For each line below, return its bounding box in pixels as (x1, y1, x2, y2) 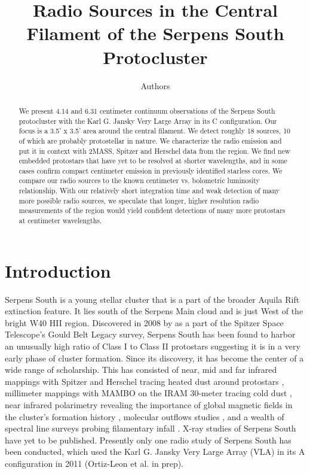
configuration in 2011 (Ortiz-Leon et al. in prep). (5, 457, 184, 470)
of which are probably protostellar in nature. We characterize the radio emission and (19, 135, 282, 145)
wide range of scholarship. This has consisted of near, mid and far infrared (5, 363, 277, 376)
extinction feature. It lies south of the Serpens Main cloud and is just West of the (5, 305, 303, 317)
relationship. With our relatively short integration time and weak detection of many (19, 186, 280, 196)
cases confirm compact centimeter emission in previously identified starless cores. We (19, 165, 283, 175)
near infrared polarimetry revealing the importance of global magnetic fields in (5, 399, 293, 411)
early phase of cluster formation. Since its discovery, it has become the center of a (5, 351, 304, 364)
